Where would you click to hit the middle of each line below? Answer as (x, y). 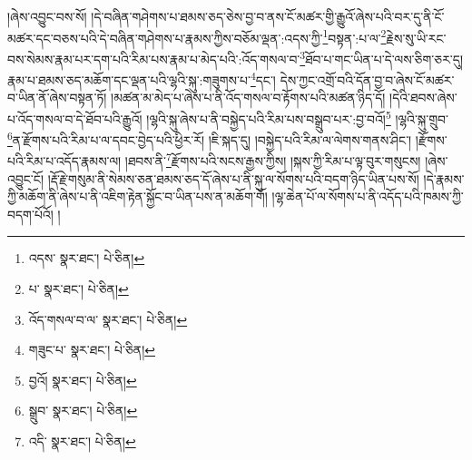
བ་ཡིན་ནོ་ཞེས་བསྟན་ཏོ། (57, 98)
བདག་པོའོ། (30, 214)
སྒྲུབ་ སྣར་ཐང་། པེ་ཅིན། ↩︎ (83, 411)
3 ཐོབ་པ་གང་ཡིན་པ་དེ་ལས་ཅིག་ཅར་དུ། (382, 57)
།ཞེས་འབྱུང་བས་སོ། (47, 16)
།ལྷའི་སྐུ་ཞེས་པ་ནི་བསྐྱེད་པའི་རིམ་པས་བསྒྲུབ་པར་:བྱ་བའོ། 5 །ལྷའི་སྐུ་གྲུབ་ (298, 117)
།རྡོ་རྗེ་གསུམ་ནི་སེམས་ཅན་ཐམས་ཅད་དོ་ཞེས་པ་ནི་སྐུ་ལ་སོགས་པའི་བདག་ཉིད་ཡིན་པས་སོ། (233, 178)
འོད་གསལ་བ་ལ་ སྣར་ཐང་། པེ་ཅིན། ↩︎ (108, 319)
